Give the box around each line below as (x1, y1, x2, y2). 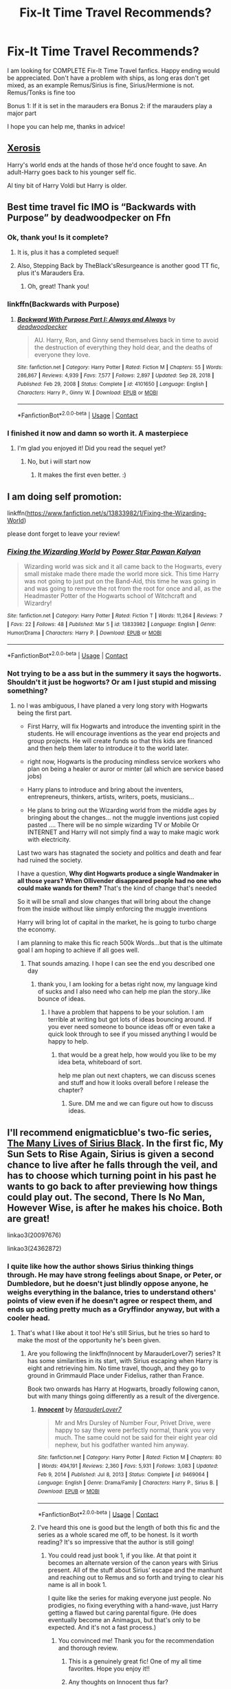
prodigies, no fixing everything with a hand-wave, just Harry (47, 1602, 219, 1610)
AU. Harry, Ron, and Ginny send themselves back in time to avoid (34, 335, 219, 344)
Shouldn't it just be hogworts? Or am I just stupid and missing (7, 677, 217, 687)
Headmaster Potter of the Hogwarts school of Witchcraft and (23, 592, 197, 600)
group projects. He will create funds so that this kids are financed (27, 737, 213, 745)
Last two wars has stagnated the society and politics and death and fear (16, 849, 222, 857)
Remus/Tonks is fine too (7, 88, 76, 96)
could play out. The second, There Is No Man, (7, 1191, 206, 1203)
